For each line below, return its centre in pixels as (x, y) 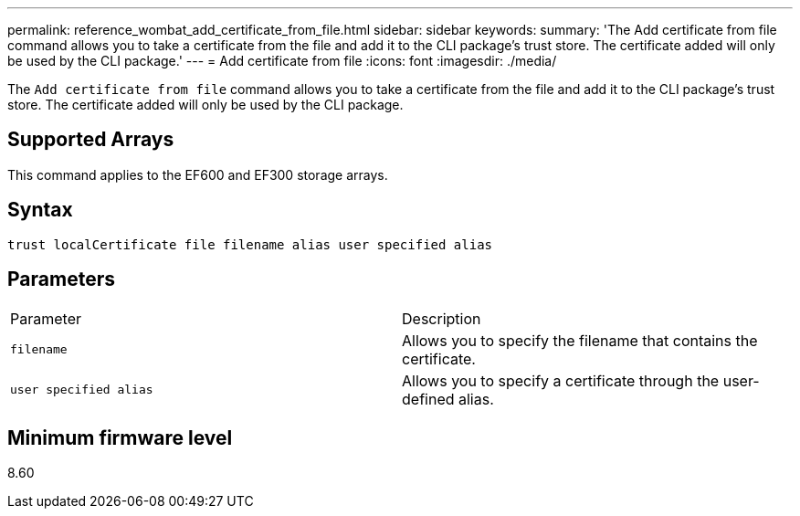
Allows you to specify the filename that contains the (580, 340)
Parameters (61, 279)
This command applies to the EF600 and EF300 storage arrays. (198, 174)
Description (442, 318)
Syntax (40, 210)
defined (428, 399)
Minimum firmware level (120, 437)
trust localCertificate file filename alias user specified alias (250, 244)
